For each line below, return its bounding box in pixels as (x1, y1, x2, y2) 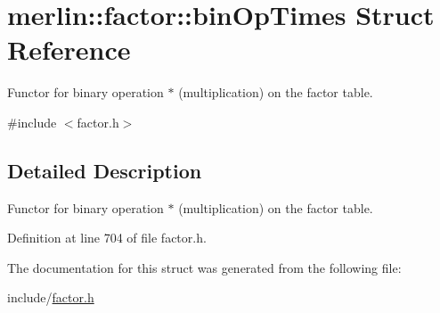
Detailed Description (7, 156, 202, 184)
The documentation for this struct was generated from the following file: (7, 258, 402, 276)
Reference (7, 31, 131, 68)
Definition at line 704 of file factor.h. (7, 228, 207, 247)
